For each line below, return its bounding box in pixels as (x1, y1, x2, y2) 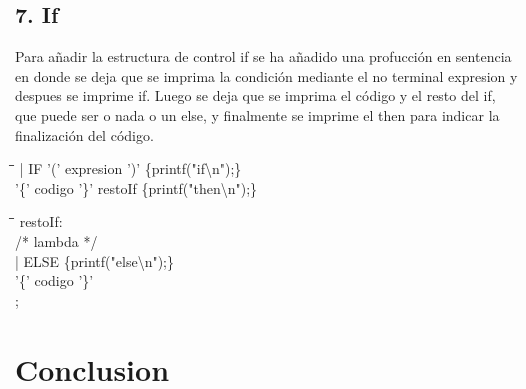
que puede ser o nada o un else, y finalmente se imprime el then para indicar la (15, 104, 500, 125)
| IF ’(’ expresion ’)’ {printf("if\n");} (19, 158, 242, 179)
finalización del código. (15, 124, 154, 145)
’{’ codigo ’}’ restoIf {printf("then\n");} (15, 177, 258, 198)
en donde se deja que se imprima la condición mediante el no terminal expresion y (15, 65, 518, 86)
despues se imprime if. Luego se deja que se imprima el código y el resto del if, (15, 85, 496, 106)
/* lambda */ (15, 230, 98, 251)
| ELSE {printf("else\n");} (15, 250, 174, 271)
